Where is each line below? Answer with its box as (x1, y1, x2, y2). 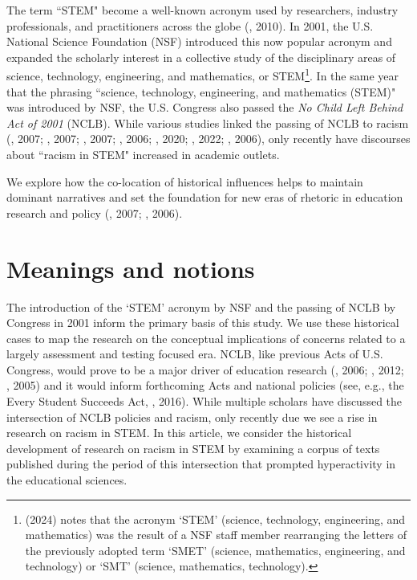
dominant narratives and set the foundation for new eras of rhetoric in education (6, 189, 403, 206)
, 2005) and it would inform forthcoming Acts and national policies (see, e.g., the (6, 377, 404, 394)
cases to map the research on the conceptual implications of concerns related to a (6, 329, 406, 346)
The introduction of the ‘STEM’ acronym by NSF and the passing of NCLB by (6, 298, 396, 315)
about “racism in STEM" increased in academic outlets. (6, 146, 280, 162)
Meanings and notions (6, 251, 255, 284)
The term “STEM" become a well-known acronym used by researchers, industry (6, 2, 399, 18)
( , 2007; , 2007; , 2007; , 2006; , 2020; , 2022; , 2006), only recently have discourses (6, 130, 411, 147)
